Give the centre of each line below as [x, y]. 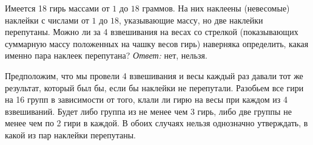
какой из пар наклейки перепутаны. [70, 134]
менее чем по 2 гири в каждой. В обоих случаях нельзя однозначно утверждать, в [156, 123]
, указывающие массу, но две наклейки [191, 20]
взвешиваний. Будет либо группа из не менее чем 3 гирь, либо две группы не [148, 111]
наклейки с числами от [47, 20]
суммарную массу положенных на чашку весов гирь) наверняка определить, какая [157, 43]
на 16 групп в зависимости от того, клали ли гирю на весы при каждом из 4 [146, 99]
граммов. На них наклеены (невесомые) [216, 8]
